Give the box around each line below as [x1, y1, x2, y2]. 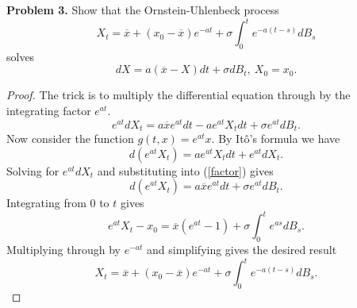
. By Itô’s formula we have [211, 130, 340, 147]
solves [6, 48, 35, 64]
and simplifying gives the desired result [146, 241, 337, 258]
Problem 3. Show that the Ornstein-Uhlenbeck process [6, 2, 279, 17]
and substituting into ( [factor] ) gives [97, 162, 274, 179]
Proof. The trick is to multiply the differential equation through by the [6, 87, 351, 103]
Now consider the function [6, 130, 134, 147]
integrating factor [6, 102, 91, 119]
